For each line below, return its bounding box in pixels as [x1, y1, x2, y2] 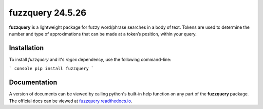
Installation [9, 44, 44, 52]
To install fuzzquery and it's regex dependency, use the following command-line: [9, 56, 171, 62]
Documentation [9, 78, 57, 87]
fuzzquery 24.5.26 [9, 7, 87, 18]
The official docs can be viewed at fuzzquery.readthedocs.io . [9, 98, 132, 104]
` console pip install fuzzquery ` [9, 66, 94, 72]
